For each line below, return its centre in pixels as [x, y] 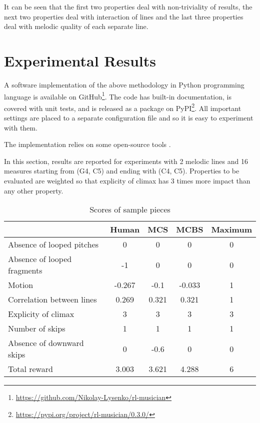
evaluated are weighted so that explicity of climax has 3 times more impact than [127, 180]
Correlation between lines [52, 299]
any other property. [34, 190]
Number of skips [37, 328]
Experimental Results [80, 60]
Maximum [231, 229]
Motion [21, 285]
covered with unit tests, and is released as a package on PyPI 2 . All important [123, 107]
